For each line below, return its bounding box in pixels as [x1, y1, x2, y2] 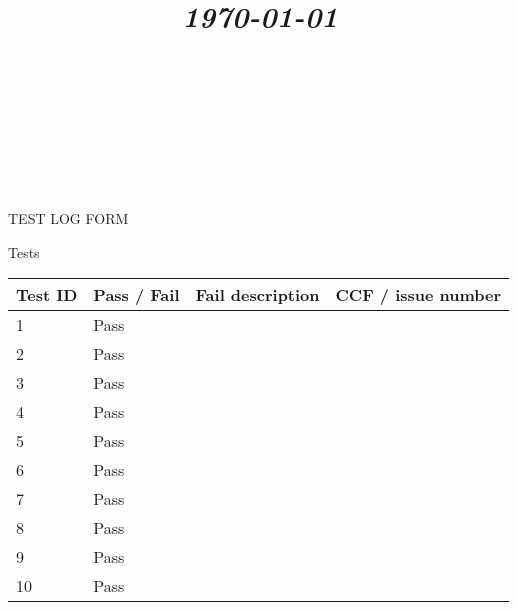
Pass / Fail [93, 283, 180, 307]
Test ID [16, 283, 78, 307]
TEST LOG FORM [8, 208, 129, 229]
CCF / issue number [335, 283, 502, 307]
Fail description [195, 283, 320, 307]
